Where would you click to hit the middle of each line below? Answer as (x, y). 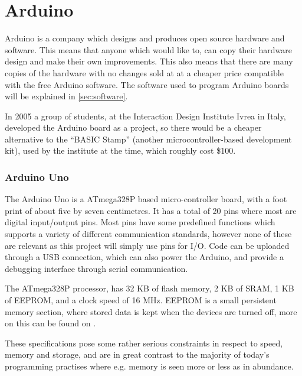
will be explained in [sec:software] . (66, 96)
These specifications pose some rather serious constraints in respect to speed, (144, 343)
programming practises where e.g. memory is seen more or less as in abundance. (149, 366)
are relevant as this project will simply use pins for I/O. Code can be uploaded (147, 245)
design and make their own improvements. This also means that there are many (149, 61)
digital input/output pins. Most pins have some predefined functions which (140, 222)
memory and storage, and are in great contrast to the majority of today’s (137, 354)
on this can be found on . (50, 323)
